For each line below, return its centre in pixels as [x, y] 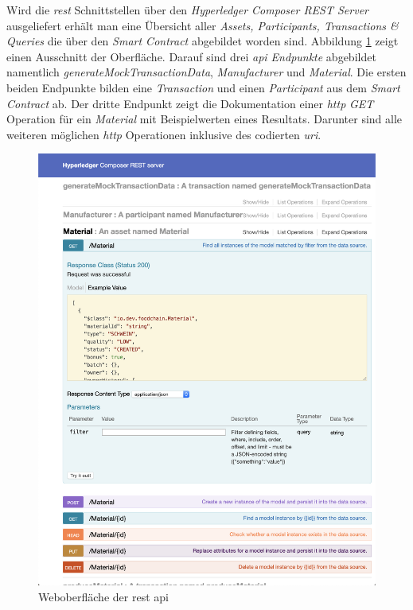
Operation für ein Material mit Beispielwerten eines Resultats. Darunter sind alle [205, 119]
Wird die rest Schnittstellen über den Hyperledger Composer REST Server [188, 10]
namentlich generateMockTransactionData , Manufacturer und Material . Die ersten [206, 72]
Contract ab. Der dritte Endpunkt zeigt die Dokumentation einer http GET [190, 103]
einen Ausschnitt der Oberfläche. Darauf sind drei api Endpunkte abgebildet [191, 56]
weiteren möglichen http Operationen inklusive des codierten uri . [164, 134]
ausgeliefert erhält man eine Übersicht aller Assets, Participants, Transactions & [203, 25]
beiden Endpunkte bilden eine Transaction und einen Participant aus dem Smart [203, 87]
